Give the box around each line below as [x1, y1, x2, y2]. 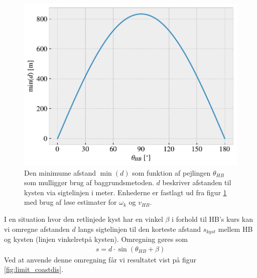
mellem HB [218, 223, 253, 234]
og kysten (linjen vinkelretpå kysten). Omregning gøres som [4, 234, 188, 244]
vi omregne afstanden [4, 223, 70, 234]
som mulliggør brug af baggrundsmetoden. [24, 177, 154, 188]
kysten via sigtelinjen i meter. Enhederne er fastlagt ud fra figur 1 [24, 187, 227, 197]
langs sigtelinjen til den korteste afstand [78, 223, 201, 234]
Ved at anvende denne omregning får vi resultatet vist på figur [4, 254, 196, 264]
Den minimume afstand [24, 167, 96, 178]
